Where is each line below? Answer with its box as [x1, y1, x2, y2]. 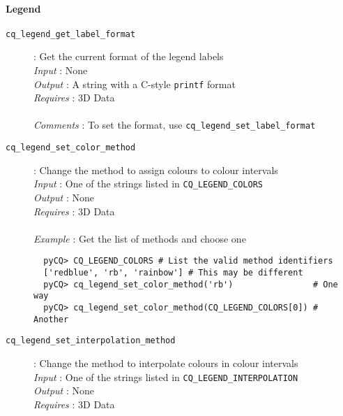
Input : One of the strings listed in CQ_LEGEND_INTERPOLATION [33, 369, 298, 384]
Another [33, 314, 69, 324]
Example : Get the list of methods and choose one [33, 231, 246, 245]
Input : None [33, 63, 88, 78]
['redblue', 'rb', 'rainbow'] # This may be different [43, 268, 303, 278]
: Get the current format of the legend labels [33, 49, 224, 64]
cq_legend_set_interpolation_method [6, 336, 176, 346]
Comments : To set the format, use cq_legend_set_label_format [33, 117, 316, 132]
